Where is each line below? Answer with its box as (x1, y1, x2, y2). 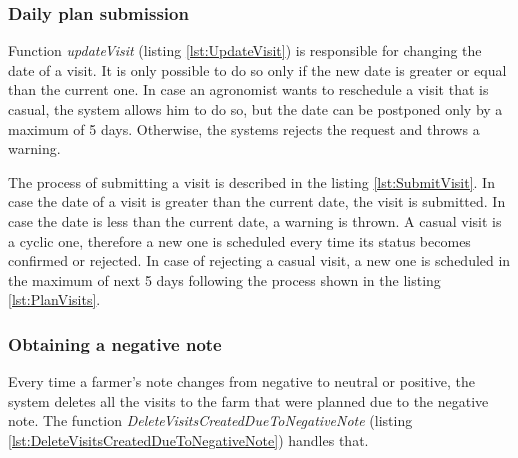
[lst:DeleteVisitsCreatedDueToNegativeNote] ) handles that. (8, 429, 369, 450)
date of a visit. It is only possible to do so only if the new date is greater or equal (8, 59, 507, 80)
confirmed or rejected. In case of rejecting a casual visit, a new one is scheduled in (8, 250, 511, 271)
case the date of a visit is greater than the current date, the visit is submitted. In (8, 191, 506, 212)
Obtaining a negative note (8, 331, 222, 356)
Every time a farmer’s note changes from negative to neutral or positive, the (8, 371, 475, 392)
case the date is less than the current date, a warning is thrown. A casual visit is (8, 210, 502, 231)
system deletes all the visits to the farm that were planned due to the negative (8, 390, 489, 411)
